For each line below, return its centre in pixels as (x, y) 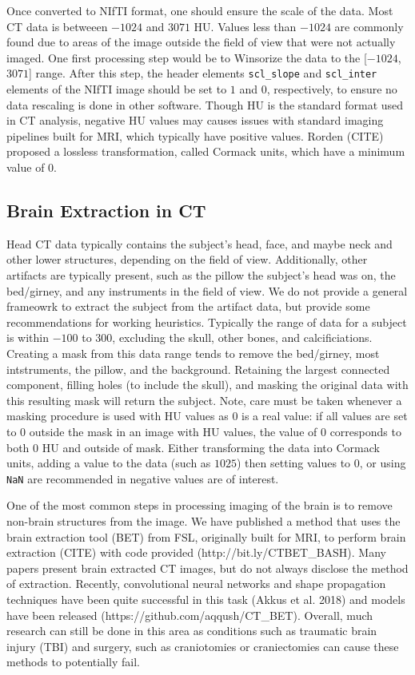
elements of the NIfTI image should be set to (117, 89)
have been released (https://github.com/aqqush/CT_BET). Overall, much (190, 615)
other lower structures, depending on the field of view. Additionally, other (187, 259)
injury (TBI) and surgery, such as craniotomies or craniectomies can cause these (203, 646)
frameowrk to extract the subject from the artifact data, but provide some (188, 306)
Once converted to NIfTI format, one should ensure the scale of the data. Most (200, 10)
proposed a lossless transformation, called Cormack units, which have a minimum (206, 151)
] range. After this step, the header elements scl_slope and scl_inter (203, 73)
